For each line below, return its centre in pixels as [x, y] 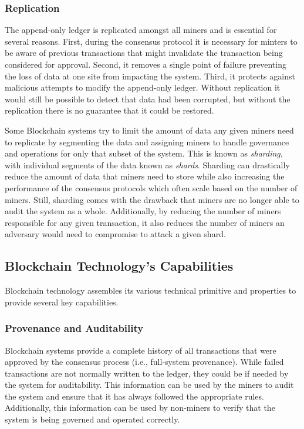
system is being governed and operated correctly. [92, 419]
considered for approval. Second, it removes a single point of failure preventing [146, 64]
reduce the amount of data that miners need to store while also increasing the [145, 176]
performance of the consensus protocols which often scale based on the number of [151, 187]
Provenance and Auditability [74, 328]
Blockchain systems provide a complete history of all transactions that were [141, 350]
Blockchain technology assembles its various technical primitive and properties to [151, 290]
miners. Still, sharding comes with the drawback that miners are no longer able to [152, 199]
